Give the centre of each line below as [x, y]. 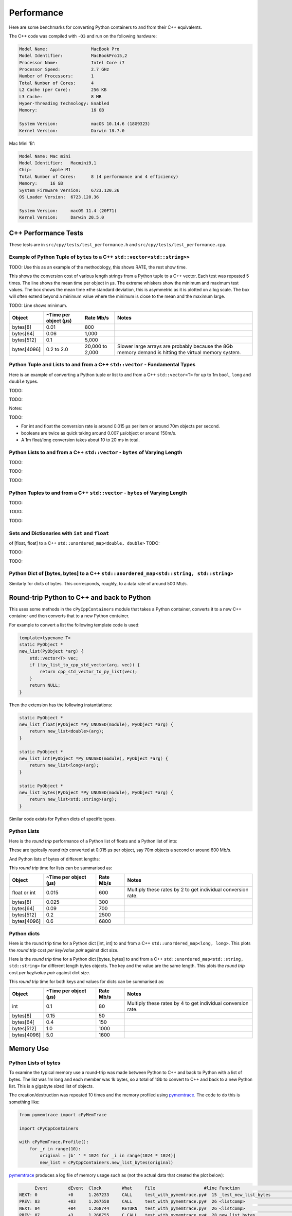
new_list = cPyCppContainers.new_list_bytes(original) [107, 1162]
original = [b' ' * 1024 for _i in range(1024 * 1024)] [108, 1156]
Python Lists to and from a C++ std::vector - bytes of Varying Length [96, 452]
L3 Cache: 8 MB [60, 97]
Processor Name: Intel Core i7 [72, 63]
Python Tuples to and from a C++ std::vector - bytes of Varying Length [98, 493]
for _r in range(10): [55, 1149]
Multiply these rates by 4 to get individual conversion [188, 1003]
